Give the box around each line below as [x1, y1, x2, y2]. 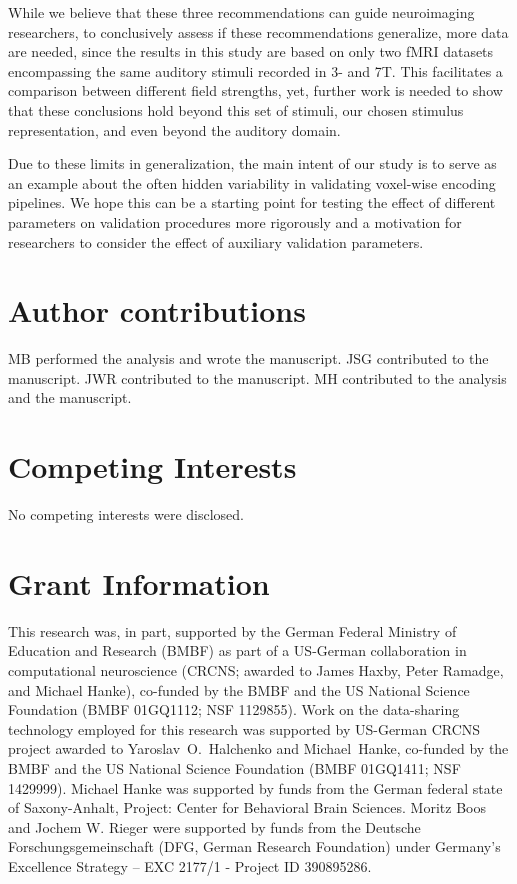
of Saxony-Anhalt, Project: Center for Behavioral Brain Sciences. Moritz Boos [8, 797, 486, 818]
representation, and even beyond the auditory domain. [8, 119, 341, 140]
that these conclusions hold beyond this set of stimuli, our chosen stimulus [8, 99, 464, 120]
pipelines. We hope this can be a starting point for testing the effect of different [8, 192, 496, 213]
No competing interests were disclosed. [8, 504, 245, 525]
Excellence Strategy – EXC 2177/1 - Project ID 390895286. [8, 856, 372, 876]
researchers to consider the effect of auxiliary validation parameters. [8, 231, 424, 252]
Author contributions [8, 290, 306, 331]
